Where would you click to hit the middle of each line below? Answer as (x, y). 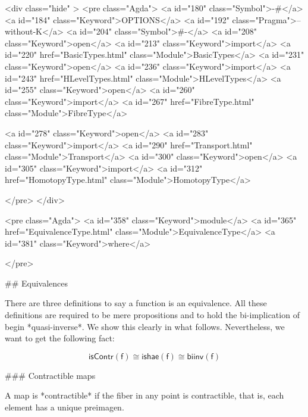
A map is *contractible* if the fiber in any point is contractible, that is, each (144, 395)
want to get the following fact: (60, 338)
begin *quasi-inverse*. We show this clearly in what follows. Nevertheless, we (145, 326)
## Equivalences (37, 283)
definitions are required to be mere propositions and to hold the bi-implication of (152, 315)
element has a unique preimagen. (65, 407)
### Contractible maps (50, 375)
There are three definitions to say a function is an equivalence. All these (136, 303)
